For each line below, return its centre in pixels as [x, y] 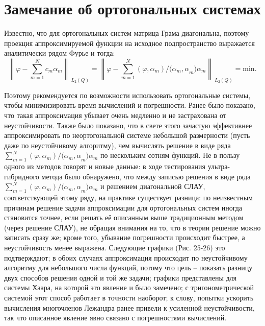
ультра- [219, 166]
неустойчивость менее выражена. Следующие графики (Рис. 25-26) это [115, 248]
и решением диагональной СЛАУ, [153, 186]
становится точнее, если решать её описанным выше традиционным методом [124, 217]
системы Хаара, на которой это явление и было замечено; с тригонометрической [129, 287]
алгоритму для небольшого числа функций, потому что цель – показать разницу [128, 267]
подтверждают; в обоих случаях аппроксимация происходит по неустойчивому [126, 257]
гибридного [22, 176]
